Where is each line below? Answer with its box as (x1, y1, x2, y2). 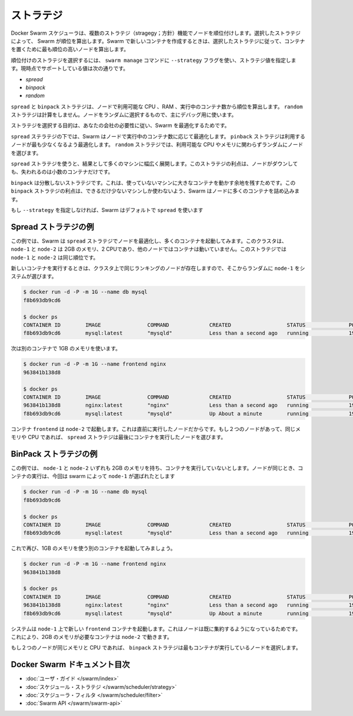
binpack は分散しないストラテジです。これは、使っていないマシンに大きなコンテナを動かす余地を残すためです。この (11, 179, 296, 186)
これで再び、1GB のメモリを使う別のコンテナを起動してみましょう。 (11, 545, 176, 552)
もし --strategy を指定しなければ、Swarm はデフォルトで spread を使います (11, 206, 204, 213)
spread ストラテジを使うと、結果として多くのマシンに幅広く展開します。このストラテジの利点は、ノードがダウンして (11, 160, 298, 167)
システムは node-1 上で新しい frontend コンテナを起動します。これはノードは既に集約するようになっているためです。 (11, 625, 301, 632)
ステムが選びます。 (11, 273, 57, 280)
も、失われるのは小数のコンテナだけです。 (11, 168, 114, 175)
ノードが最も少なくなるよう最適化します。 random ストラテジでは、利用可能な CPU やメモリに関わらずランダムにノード (11, 141, 304, 148)
